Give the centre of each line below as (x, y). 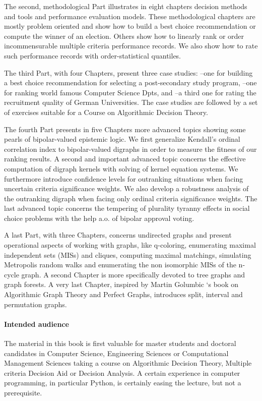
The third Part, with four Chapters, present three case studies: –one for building (128, 72)
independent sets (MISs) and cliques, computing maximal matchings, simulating (128, 254)
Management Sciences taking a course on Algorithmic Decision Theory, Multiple (128, 363)
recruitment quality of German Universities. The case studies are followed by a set (131, 102)
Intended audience (37, 324)
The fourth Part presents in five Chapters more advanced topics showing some (125, 129)
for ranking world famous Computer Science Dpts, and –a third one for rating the (130, 92)
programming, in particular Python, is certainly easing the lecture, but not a (123, 383)
